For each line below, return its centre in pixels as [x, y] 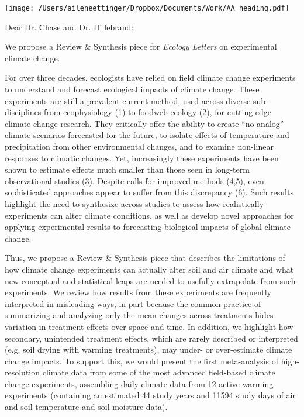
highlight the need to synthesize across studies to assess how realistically [134, 203]
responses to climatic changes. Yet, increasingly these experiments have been [142, 158]
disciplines [23, 112]
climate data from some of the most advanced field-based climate [159, 372]
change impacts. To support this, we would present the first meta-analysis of [142, 361]
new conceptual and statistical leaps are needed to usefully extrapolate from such [150, 280]
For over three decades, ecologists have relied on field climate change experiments [150, 77]
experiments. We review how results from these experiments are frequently [138, 292]
